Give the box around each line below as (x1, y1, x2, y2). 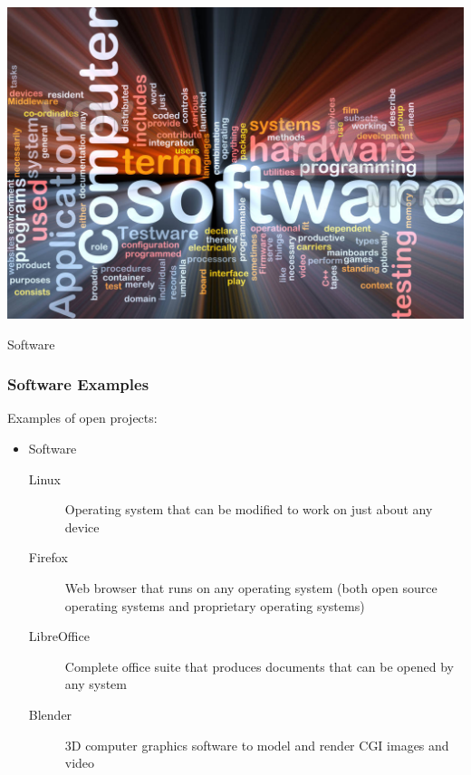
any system (64, 675, 127, 694)
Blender (28, 704, 72, 723)
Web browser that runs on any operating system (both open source (64, 579, 437, 597)
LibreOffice (28, 627, 90, 646)
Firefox (28, 548, 68, 567)
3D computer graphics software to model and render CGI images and (64, 735, 449, 754)
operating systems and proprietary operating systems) (64, 596, 365, 615)
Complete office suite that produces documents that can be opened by (64, 656, 454, 675)
